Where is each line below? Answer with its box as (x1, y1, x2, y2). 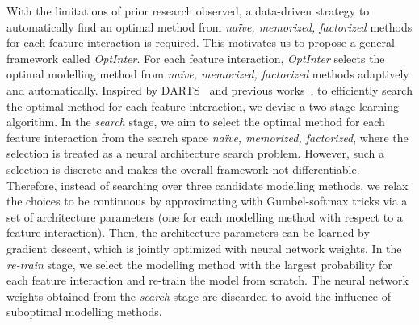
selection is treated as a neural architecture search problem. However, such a (6, 145, 385, 162)
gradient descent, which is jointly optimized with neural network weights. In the (6, 239, 402, 256)
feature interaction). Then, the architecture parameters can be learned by (6, 224, 370, 241)
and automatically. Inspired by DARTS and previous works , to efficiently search (6, 81, 413, 98)
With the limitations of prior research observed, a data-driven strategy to (6, 2, 370, 19)
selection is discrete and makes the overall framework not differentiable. (6, 160, 360, 177)
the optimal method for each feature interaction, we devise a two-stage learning (6, 97, 399, 114)
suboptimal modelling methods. (6, 303, 162, 320)
